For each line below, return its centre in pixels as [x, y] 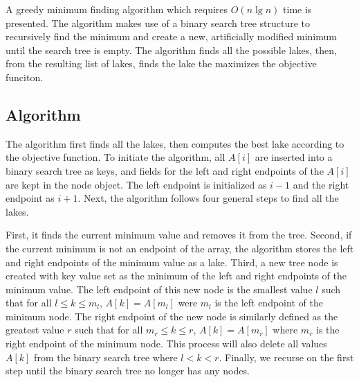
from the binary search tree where [106, 357]
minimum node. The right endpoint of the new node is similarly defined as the [172, 316]
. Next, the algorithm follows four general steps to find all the [208, 198]
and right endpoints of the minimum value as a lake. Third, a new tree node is [172, 262]
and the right [321, 184]
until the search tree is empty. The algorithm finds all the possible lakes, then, [171, 50]
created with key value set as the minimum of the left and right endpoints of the [176, 276]
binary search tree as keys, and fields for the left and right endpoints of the [165, 170]
